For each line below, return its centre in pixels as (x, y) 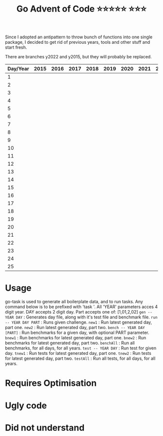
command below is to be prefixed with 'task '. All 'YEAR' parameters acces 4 (81, 307)
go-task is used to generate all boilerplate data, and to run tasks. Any (74, 302)
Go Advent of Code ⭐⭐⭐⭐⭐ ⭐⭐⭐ (81, 9)
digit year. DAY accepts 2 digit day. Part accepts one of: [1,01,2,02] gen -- (79, 312)
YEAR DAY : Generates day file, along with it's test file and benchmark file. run (81, 317)
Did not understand (45, 427)
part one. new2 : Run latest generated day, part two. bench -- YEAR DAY (75, 328)
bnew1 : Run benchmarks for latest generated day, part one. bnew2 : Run (76, 338)
